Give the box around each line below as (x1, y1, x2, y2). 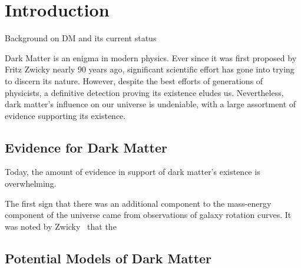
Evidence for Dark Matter (5, 138, 167, 156)
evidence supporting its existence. (5, 109, 126, 121)
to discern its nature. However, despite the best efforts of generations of (5, 74, 263, 87)
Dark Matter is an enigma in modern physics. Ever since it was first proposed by (5, 51, 297, 64)
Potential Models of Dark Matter (5, 249, 212, 267)
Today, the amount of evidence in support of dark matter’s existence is (5, 166, 260, 178)
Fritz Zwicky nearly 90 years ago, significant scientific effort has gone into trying (5, 63, 295, 75)
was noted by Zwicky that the (5, 220, 117, 232)
